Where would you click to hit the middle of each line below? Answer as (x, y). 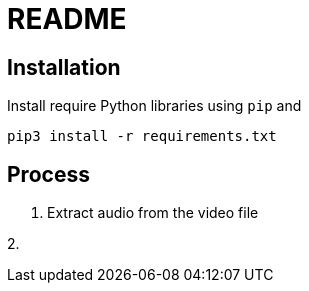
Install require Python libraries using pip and (154, 106)
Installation (64, 67)
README (67, 19)
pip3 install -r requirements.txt (142, 136)
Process (48, 174)
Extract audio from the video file (153, 213)
